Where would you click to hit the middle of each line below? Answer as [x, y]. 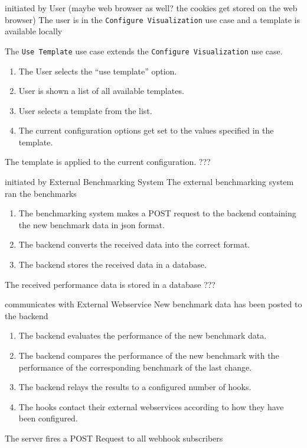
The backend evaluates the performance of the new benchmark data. [143, 335]
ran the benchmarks [41, 193]
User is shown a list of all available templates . [101, 91]
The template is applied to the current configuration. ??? [108, 162]
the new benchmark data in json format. [92, 224]
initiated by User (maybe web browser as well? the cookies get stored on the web [151, 8]
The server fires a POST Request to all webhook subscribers [114, 438]
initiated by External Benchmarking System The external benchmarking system [149, 182]
